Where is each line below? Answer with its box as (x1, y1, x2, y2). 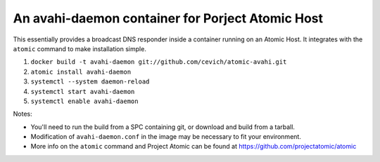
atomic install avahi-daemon (30, 67, 132, 76)
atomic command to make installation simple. (13, 44, 147, 53)
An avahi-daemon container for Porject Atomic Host (13, 11, 324, 26)
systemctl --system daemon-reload (30, 78, 150, 86)
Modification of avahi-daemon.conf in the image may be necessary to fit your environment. (30, 133, 302, 141)
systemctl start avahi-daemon (30, 88, 135, 95)
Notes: (13, 109, 32, 119)
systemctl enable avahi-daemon (30, 97, 139, 105)
